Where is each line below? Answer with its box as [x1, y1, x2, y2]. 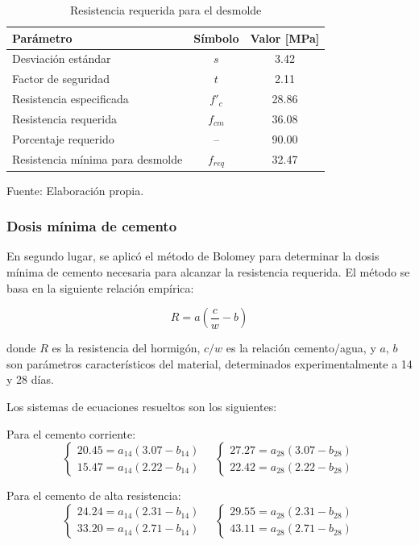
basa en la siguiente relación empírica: [6, 279, 194, 296]
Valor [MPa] [250, 29, 320, 46]
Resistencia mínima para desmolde [12, 151, 183, 168]
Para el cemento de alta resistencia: [6, 487, 181, 504]
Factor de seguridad [12, 70, 110, 87]
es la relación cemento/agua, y [226, 339, 376, 356]
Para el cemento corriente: [6, 425, 136, 442]
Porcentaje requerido [12, 130, 114, 147]
